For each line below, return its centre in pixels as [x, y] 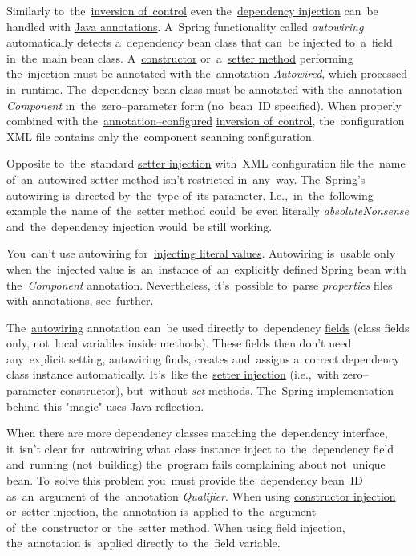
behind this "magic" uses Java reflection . [105, 406]
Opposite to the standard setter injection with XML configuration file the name [206, 163]
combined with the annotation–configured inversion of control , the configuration [206, 121]
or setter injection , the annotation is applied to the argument [162, 511]
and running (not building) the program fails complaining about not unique [196, 464]
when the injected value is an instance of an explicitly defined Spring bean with [206, 268]
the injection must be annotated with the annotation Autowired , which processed [207, 73]
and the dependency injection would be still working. [139, 226]
